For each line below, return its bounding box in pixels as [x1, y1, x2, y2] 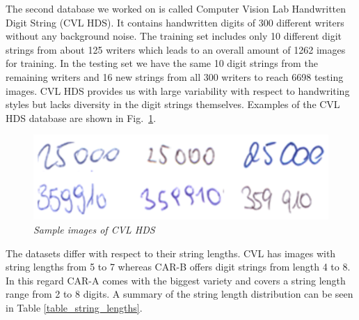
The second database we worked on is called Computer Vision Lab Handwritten [6, 1, 346, 15]
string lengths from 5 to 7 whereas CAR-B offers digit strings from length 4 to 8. [6, 259, 351, 274]
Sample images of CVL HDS [33, 222, 155, 237]
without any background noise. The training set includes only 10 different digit [6, 29, 342, 43]
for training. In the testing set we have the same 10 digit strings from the [6, 56, 318, 70]
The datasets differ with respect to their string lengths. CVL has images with [6, 245, 336, 260]
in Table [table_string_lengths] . [6, 300, 143, 315]
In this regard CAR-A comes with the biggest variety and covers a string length [6, 273, 346, 287]
